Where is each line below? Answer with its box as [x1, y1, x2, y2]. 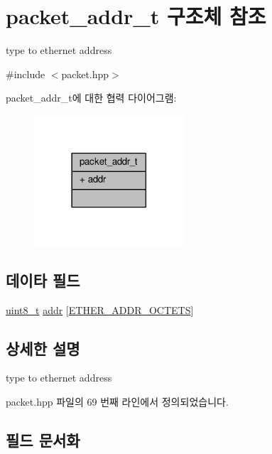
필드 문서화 [6, 428, 80, 450]
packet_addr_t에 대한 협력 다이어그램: [6, 90, 177, 105]
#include [6, 66, 45, 81]
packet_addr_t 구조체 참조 [6, 1, 266, 31]
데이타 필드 [6, 269, 80, 291]
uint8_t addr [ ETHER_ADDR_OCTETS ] [6, 302, 194, 317]
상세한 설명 [6, 337, 80, 359]
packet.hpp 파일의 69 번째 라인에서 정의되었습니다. [6, 394, 229, 409]
